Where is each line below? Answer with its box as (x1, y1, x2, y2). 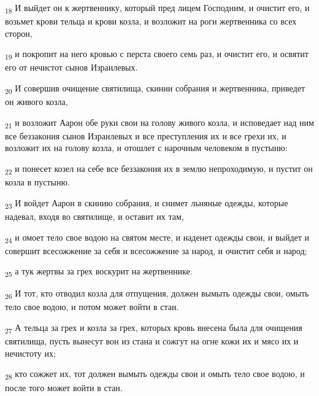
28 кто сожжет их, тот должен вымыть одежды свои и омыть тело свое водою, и (5, 367, 305, 382)
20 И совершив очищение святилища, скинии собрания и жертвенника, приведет (5, 82, 305, 96)
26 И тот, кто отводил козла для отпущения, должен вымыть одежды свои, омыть (5, 287, 309, 301)
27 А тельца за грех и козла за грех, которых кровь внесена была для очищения (5, 321, 302, 335)
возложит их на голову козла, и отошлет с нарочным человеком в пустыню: (5, 141, 288, 154)
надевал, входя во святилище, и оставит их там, (5, 209, 184, 222)
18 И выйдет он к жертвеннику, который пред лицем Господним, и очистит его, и (5, 1, 310, 15)
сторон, (5, 26, 33, 39)
